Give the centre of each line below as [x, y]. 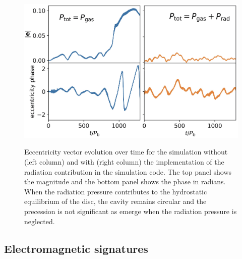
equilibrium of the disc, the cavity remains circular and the [115, 201]
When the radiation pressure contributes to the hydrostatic [116, 191]
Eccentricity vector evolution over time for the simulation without [126, 152]
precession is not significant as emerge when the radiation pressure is [131, 211]
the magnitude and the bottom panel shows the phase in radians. [125, 182]
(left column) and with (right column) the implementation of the [124, 162]
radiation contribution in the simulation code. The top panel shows [128, 171]
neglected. [40, 221]
